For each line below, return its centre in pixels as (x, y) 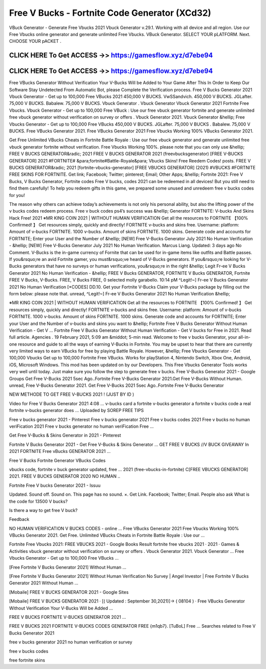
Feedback (19, 519)
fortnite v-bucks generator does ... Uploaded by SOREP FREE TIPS (76, 411)
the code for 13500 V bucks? (38, 501)
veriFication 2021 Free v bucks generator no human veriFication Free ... (82, 426)
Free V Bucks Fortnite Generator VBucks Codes (57, 460)
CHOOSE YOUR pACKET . (35, 41)
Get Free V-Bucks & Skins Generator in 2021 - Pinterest (65, 435)
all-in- (244, 337)
